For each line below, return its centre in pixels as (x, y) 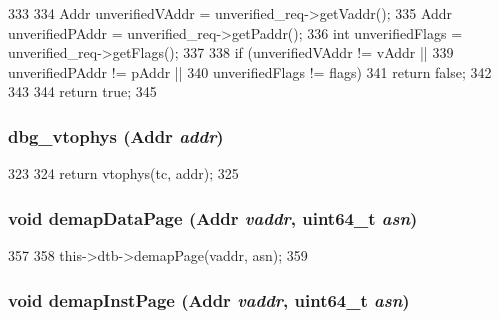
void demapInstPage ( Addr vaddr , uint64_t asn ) (209, 299)
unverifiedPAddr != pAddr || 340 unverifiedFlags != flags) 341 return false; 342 (250, 71)
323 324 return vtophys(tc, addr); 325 (123, 173)
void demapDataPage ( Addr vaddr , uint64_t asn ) (213, 217)
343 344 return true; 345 (82, 91)
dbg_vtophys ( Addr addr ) (116, 135)
